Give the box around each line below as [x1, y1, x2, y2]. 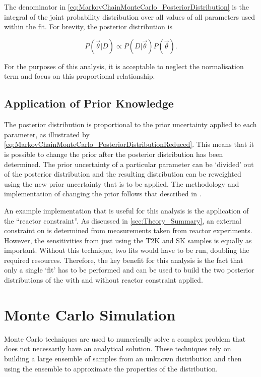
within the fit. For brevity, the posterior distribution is [4, 21, 172, 32]
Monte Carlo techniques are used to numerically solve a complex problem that [4, 333, 246, 344]
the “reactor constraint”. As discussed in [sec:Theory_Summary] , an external [4, 215, 241, 226]
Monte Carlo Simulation [4, 304, 176, 325]
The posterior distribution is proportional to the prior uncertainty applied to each [4, 119, 257, 130]
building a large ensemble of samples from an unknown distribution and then [4, 353, 242, 363]
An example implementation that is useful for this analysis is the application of [4, 205, 249, 216]
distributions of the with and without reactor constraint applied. [4, 275, 203, 285]
